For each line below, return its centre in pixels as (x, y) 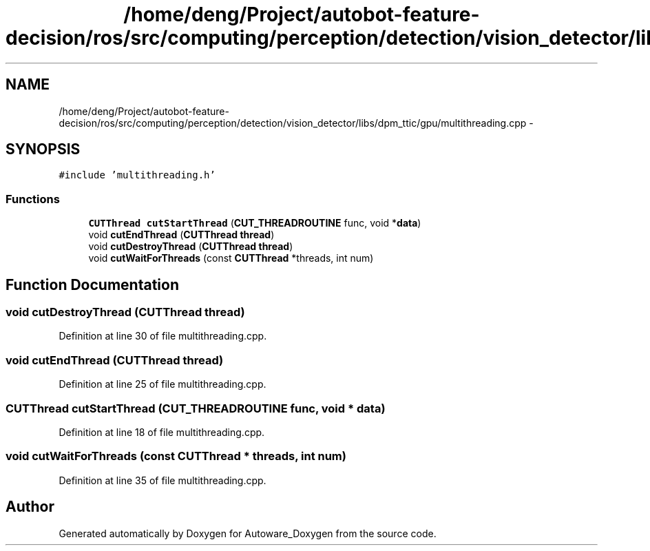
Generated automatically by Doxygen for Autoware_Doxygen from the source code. (248, 533)
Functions (33, 199)
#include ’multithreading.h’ (137, 175)
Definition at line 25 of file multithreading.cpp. (162, 384)
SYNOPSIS (43, 149)
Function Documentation (92, 284)
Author (30, 507)
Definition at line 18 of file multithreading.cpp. (162, 432)
